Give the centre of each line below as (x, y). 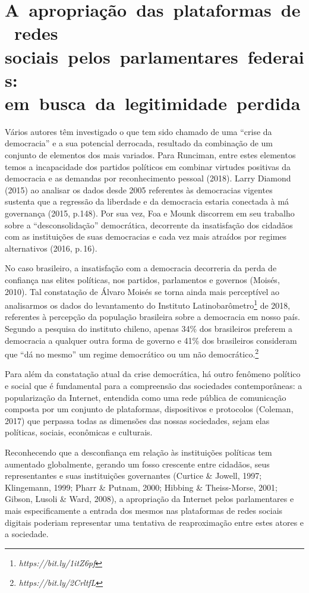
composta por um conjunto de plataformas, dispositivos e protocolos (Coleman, (149, 409)
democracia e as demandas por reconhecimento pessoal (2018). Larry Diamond (148, 178)
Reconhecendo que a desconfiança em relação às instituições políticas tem (138, 452)
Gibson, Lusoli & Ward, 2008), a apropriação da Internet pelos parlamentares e (149, 499)
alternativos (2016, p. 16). (51, 248)
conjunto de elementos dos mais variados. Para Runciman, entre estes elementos (150, 155)
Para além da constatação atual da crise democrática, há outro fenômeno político (153, 374)
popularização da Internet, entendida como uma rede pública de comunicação (146, 397)
